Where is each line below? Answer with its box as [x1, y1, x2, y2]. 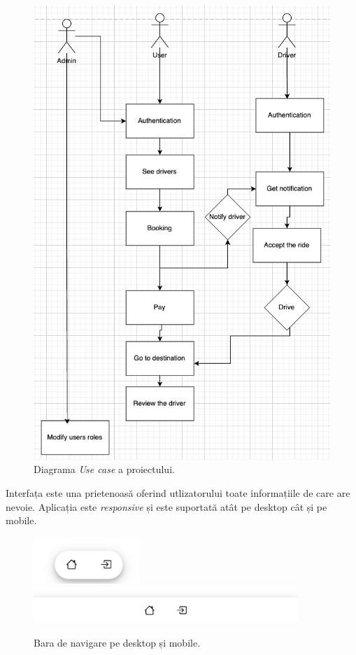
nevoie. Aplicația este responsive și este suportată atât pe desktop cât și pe [6, 499, 327, 514]
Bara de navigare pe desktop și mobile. [34, 635, 201, 650]
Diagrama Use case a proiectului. [34, 462, 175, 477]
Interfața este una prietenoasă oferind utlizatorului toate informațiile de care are [6, 485, 350, 500]
